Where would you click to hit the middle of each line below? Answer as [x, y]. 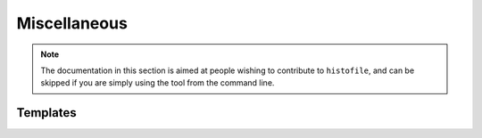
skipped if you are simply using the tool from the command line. [158, 83]
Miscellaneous [72, 23]
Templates [46, 113]
